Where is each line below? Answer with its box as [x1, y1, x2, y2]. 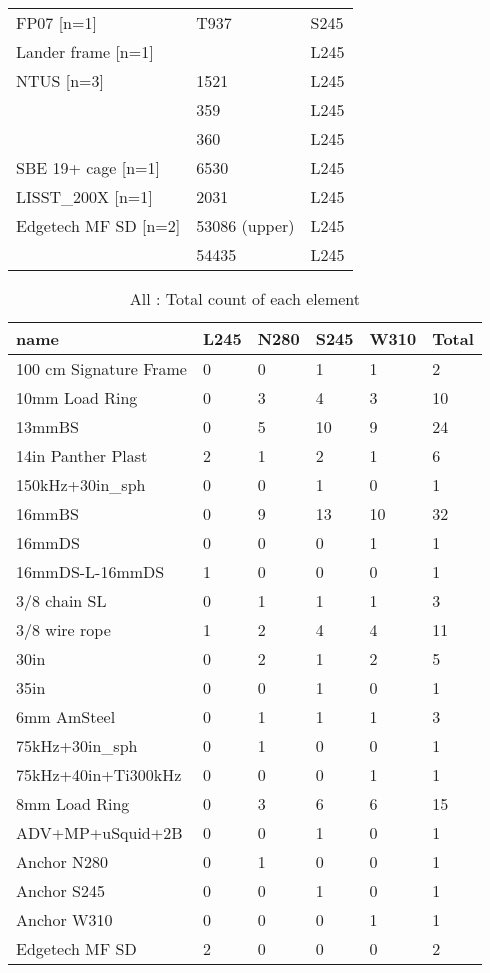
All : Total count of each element [129, 287, 360, 310]
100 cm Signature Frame [16, 357, 187, 380]
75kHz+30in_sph [16, 734, 138, 757]
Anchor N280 [16, 850, 109, 873]
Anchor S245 [16, 879, 105, 902]
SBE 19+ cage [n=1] [16, 156, 161, 179]
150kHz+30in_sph [16, 473, 146, 496]
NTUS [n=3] [16, 69, 105, 92]
